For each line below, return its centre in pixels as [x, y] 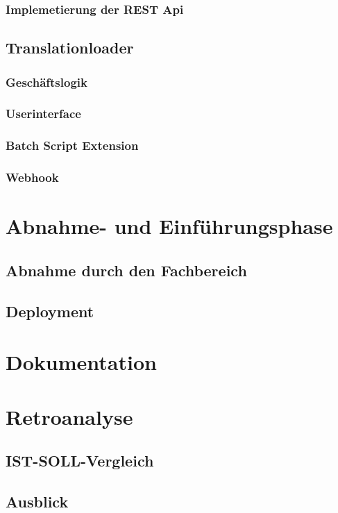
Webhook [32, 177]
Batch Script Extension [72, 145]
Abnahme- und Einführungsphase [169, 226]
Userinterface [43, 113]
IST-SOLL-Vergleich [80, 461]
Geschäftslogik [47, 82]
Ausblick [37, 501]
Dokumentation [81, 362]
